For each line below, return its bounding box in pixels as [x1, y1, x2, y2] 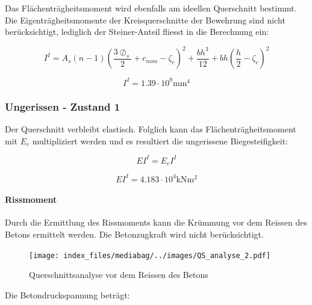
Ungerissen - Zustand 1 [5, 99, 120, 114]
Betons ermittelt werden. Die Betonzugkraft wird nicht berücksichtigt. [5, 228, 264, 241]
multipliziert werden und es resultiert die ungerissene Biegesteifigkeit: [32, 134, 288, 147]
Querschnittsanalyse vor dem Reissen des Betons [29, 268, 208, 281]
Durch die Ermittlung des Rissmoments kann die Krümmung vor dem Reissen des [5, 216, 307, 229]
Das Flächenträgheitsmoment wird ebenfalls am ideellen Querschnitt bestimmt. [5, 2, 297, 14]
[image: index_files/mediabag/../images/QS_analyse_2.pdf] [29, 251, 270, 260]
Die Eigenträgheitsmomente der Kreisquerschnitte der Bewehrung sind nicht [5, 13, 285, 26]
